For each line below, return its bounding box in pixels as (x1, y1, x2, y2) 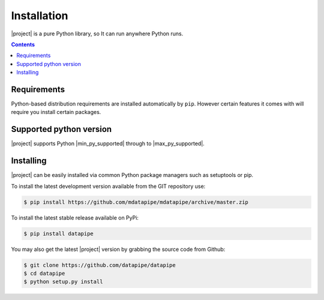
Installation (11, 9, 68, 22)
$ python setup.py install (23, 278, 103, 285)
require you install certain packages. (11, 109, 101, 116)
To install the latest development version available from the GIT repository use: (11, 182, 206, 190)
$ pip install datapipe (23, 230, 94, 237)
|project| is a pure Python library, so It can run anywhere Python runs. (11, 30, 184, 37)
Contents (11, 41, 35, 48)
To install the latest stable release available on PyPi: (11, 214, 139, 221)
